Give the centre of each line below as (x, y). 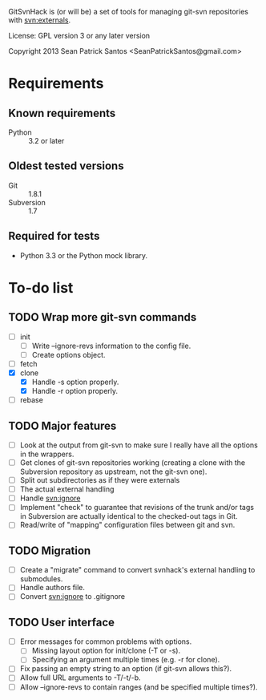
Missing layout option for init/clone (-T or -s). (106, 651)
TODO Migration (50, 550)
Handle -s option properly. (75, 382)
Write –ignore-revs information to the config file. (111, 346)
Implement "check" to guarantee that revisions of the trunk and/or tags (137, 508)
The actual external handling (67, 489)
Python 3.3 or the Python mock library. (84, 255)
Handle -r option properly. (75, 391)
